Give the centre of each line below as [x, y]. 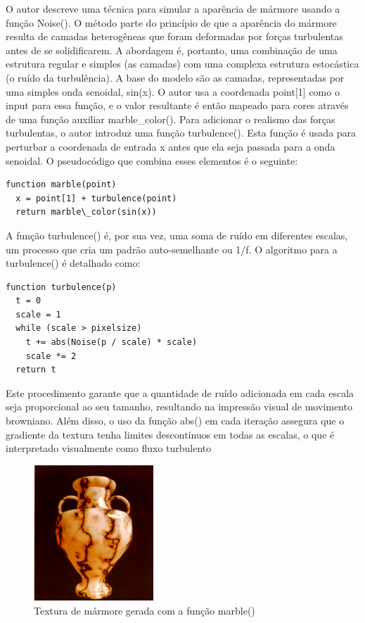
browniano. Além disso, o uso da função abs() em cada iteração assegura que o [175, 421]
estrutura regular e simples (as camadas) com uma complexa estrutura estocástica [182, 64]
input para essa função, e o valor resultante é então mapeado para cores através [177, 105]
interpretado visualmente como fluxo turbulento [109, 448]
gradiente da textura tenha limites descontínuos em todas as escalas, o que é [170, 434]
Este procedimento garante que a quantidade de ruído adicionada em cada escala [180, 392]
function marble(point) [61, 185]
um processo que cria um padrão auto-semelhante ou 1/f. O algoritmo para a [172, 249]
